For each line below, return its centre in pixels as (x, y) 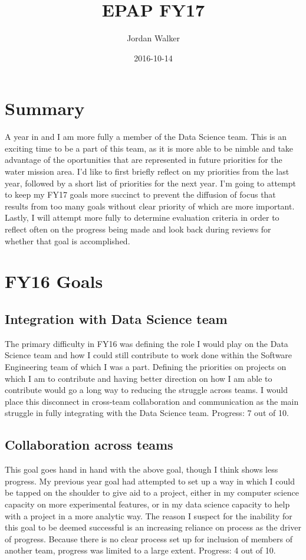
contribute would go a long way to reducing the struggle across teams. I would (146, 390)
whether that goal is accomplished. (68, 240)
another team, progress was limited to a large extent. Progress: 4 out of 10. (140, 550)
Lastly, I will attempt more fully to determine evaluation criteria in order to (142, 217)
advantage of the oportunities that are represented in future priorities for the (144, 160)
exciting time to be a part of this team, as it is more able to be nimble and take (149, 148)
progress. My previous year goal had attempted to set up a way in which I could (150, 481)
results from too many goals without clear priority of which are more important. (150, 206)
